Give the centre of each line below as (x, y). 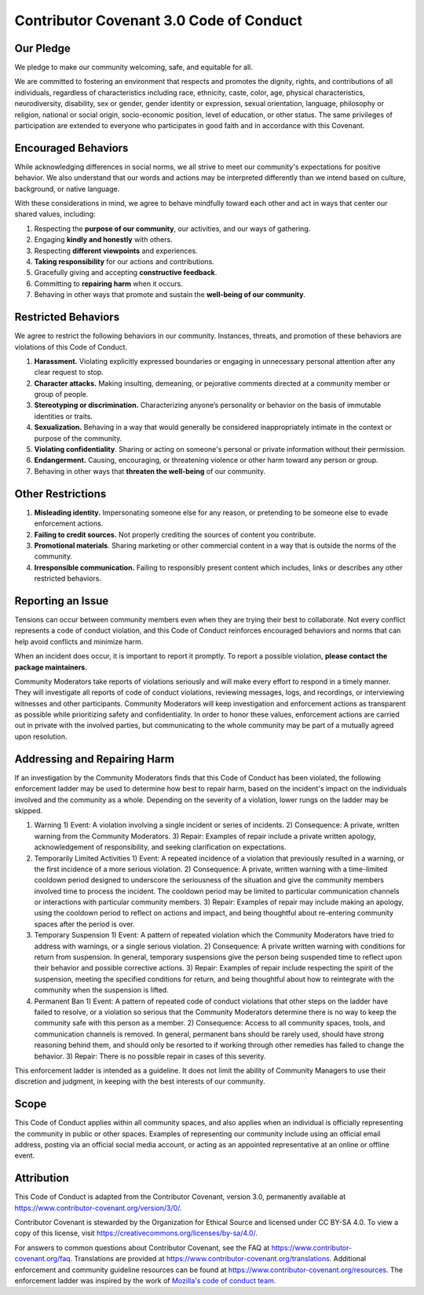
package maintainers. (51, 667)
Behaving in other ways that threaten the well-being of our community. (150, 471)
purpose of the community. (78, 438)
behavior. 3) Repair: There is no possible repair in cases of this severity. (150, 1056)
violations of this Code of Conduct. (71, 347)
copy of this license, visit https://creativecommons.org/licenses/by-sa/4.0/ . (136, 1233)
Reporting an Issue (62, 601)
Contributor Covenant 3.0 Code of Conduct (158, 20)
